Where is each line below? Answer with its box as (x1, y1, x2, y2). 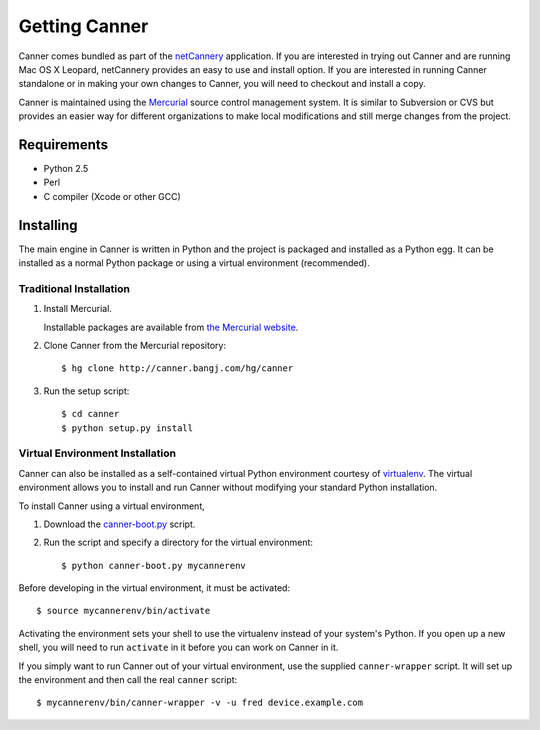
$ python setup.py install (61, 422, 194, 434)
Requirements (18, 136, 109, 153)
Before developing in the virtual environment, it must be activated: (18, 582, 290, 594)
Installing (18, 216, 79, 234)
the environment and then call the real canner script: (18, 674, 238, 686)
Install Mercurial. (43, 303, 112, 315)
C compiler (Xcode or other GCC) (43, 190, 182, 202)
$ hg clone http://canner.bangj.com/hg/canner (61, 363, 294, 374)
